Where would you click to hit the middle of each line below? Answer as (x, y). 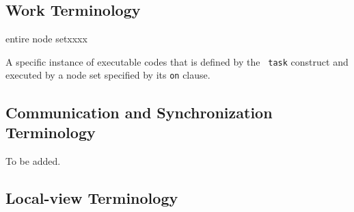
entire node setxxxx (46, 39)
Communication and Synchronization (139, 112)
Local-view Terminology (92, 197)
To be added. (33, 160)
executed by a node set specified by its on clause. (108, 75)
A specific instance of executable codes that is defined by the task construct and (177, 61)
